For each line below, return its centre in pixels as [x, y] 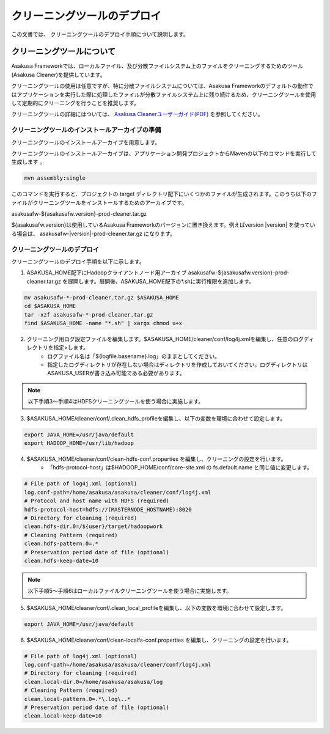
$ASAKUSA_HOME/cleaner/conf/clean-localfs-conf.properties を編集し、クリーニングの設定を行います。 [159, 640]
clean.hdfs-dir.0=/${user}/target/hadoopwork [94, 527]
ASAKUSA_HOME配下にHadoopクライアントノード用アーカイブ [107, 273]
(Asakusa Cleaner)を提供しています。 [58, 75]
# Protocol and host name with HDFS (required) [97, 501]
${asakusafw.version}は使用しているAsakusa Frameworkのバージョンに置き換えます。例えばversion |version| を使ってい [163, 225]
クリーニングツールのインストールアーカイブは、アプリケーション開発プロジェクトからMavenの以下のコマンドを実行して [164, 153]
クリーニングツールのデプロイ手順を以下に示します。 [78, 262]
